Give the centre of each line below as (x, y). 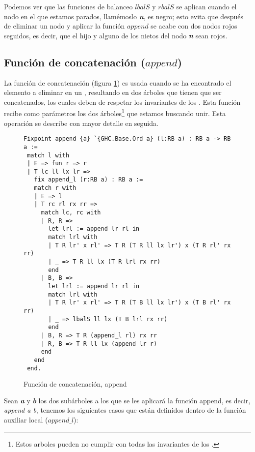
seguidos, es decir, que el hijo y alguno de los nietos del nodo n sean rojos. (116, 35)
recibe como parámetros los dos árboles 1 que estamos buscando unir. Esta (115, 113)
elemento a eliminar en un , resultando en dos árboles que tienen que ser (113, 92)
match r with (55, 188)
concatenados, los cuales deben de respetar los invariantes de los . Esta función (122, 102)
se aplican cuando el (206, 6)
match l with (48, 155)
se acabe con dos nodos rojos (194, 26)
